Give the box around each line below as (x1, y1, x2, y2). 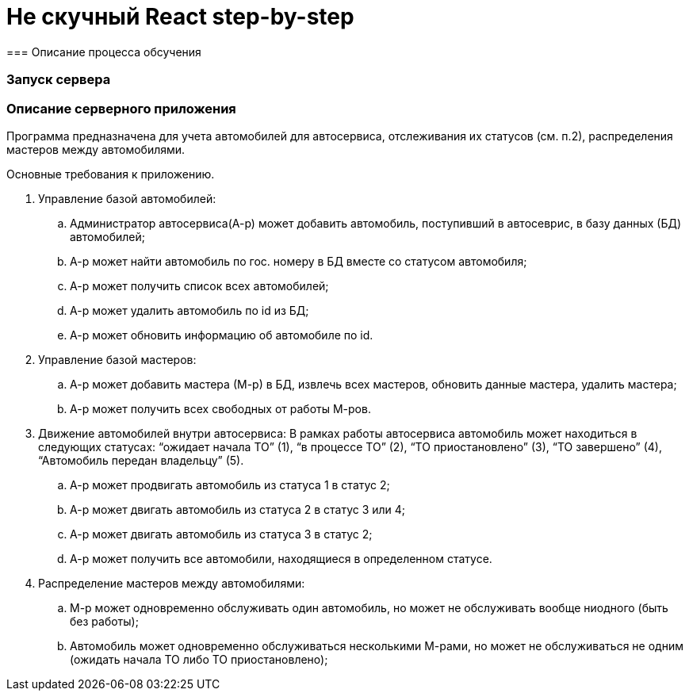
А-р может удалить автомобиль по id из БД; (70, 303, 309, 317)
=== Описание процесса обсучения (6, 44, 201, 59)
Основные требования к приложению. (6, 167, 215, 181)
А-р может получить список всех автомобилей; (70, 278, 329, 293)
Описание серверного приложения (6, 100, 236, 117)
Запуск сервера (6, 71, 111, 88)
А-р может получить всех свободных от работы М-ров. (70, 401, 371, 416)
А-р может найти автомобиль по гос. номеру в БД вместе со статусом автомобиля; (70, 254, 527, 268)
